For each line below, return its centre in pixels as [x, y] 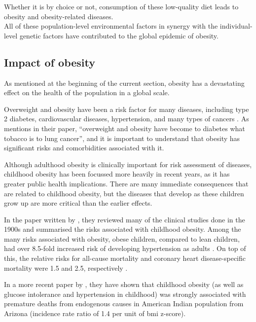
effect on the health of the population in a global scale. [87, 92]
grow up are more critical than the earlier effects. [78, 203]
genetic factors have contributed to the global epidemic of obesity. [119, 35]
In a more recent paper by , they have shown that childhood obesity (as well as [124, 284]
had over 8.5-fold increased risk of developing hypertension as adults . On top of [125, 248]
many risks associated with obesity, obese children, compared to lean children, [122, 238]
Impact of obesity [50, 62]
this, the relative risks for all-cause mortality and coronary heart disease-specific [125, 258]
